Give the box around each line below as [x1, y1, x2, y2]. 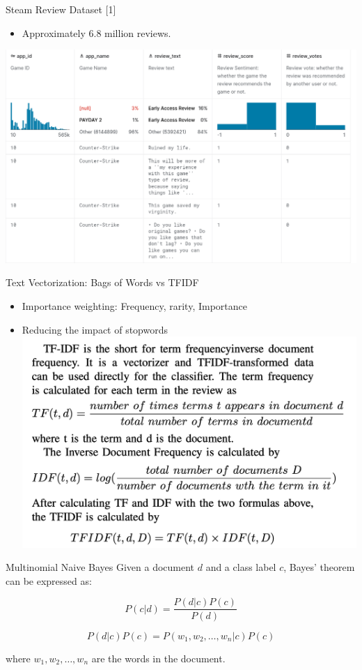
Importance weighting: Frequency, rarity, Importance [22, 299, 247, 313]
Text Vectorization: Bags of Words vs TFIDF [6, 275, 199, 290]
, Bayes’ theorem [283, 560, 355, 574]
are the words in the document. [91, 650, 226, 665]
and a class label [205, 560, 276, 574]
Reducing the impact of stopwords [22, 322, 168, 336]
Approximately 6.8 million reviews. [22, 25, 171, 40]
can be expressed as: [6, 573, 92, 588]
